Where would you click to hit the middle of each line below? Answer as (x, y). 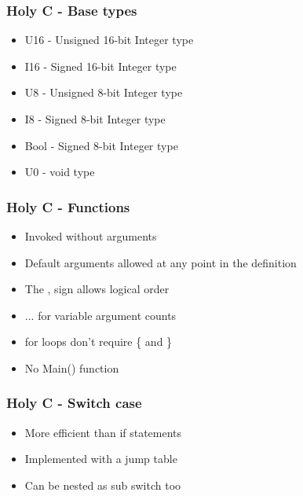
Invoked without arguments (91, 236)
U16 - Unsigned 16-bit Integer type (109, 40)
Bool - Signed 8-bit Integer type (101, 145)
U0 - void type (60, 172)
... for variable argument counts (100, 315)
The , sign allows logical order (97, 289)
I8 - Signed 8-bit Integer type (95, 119)
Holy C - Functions (68, 206)
